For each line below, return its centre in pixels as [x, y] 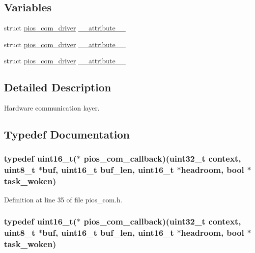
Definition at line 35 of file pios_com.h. [63, 199]
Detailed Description [58, 87]
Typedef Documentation [67, 134]
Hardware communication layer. [52, 108]
